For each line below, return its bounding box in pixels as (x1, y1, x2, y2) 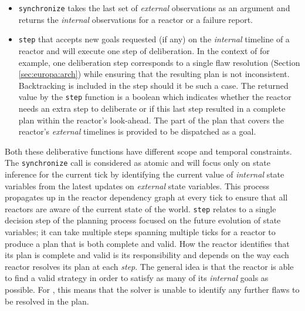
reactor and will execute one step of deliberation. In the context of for (18, 44, 270, 56)
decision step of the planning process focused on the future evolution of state (5, 214, 281, 226)
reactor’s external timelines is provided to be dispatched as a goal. (18, 125, 256, 138)
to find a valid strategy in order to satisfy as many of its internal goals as (5, 272, 269, 284)
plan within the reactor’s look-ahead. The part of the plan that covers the (18, 113, 284, 126)
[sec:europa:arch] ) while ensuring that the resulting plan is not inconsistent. (18, 68, 290, 80)
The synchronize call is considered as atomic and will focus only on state (5, 156, 270, 169)
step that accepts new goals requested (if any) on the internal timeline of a (18, 33, 290, 45)
